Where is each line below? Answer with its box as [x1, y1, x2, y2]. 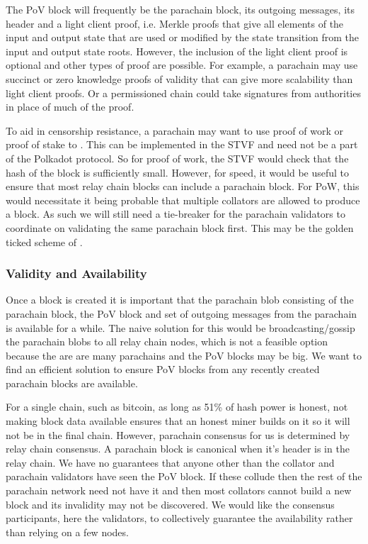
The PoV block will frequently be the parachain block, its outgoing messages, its [6, 2, 355, 16]
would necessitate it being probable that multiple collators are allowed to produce [6, 192, 360, 207]
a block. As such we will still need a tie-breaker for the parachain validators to [6, 206, 345, 221]
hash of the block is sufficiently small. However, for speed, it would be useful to [6, 165, 350, 179]
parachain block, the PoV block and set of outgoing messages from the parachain [6, 306, 357, 321]
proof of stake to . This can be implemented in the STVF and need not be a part [6, 137, 358, 152]
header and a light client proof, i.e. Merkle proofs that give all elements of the [6, 16, 344, 30]
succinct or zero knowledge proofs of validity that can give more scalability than [6, 71, 353, 86]
